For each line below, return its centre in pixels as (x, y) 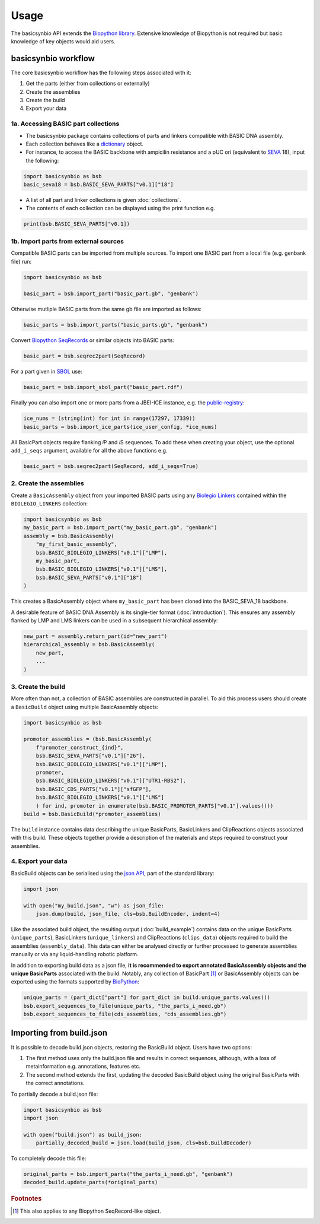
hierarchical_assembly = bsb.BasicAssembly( (89, 645)
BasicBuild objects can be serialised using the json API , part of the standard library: (113, 873)
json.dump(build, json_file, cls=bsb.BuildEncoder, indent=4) (128, 914)
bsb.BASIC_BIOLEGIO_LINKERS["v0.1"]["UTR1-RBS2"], (111, 781)
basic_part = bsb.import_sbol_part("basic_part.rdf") (103, 387)
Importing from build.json (59, 1033)
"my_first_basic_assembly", (77, 544)
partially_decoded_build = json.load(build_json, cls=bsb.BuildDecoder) (144, 1143)
